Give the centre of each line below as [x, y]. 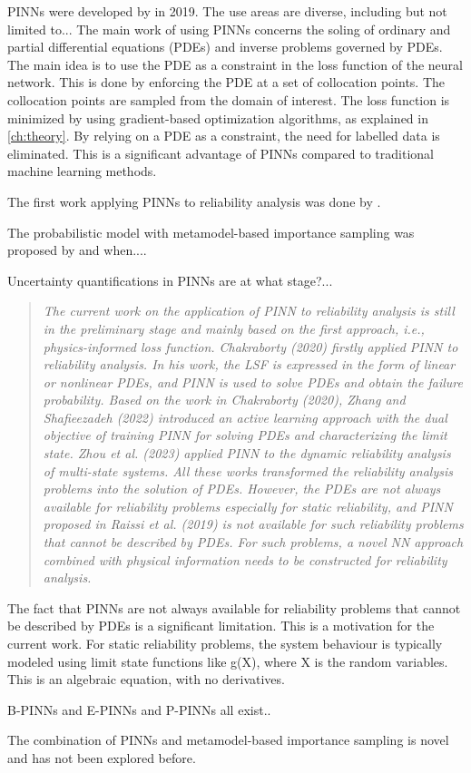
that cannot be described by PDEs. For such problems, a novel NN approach [253, 542]
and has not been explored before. [102, 757]
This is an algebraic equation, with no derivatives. [146, 679]
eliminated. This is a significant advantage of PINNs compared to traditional [221, 153]
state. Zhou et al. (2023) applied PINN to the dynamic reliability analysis [247, 453]
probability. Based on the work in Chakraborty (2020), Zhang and [224, 400]
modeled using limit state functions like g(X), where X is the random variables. [228, 661]
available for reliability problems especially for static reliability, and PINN [248, 506]
